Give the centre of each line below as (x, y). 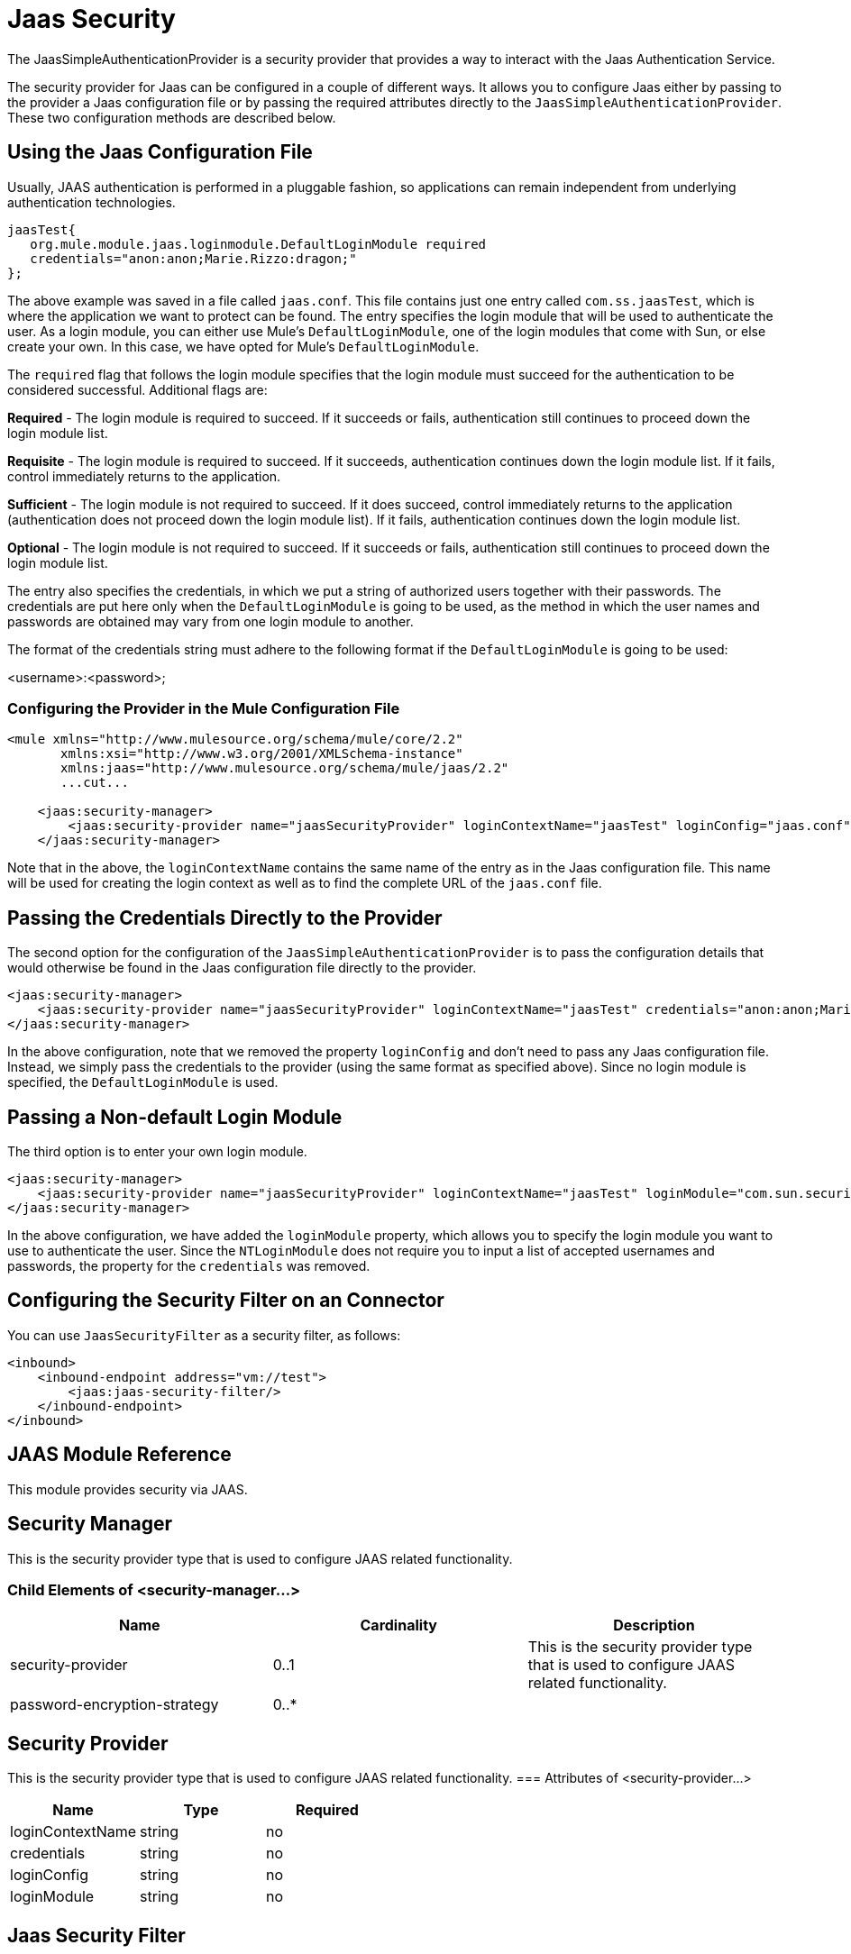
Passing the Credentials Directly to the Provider (225, 918)
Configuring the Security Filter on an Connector (226, 1301)
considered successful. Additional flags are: (137, 389)
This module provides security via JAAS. (128, 1489)
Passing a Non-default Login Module (175, 1117)
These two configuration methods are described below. (172, 117)
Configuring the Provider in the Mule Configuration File (204, 708)
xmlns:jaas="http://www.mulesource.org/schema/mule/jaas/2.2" (285, 768)
